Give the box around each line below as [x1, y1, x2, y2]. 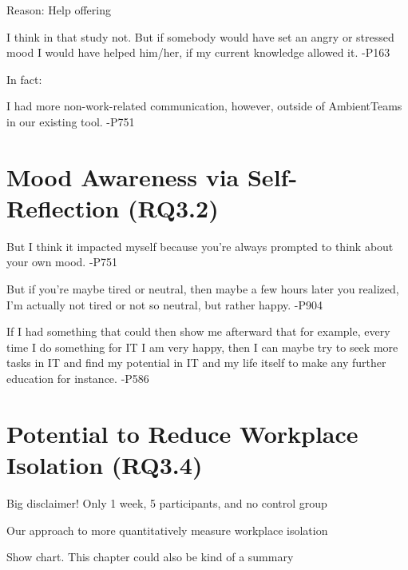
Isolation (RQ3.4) [6, 448, 203, 480]
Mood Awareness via [6, 160, 240, 193]
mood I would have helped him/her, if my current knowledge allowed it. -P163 [6, 44, 390, 61]
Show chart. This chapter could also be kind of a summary [6, 548, 294, 565]
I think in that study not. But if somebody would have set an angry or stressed [6, 28, 394, 45]
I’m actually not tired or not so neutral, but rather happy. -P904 [6, 296, 323, 313]
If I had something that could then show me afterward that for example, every [6, 323, 390, 340]
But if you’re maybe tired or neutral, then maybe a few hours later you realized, [6, 281, 399, 297]
